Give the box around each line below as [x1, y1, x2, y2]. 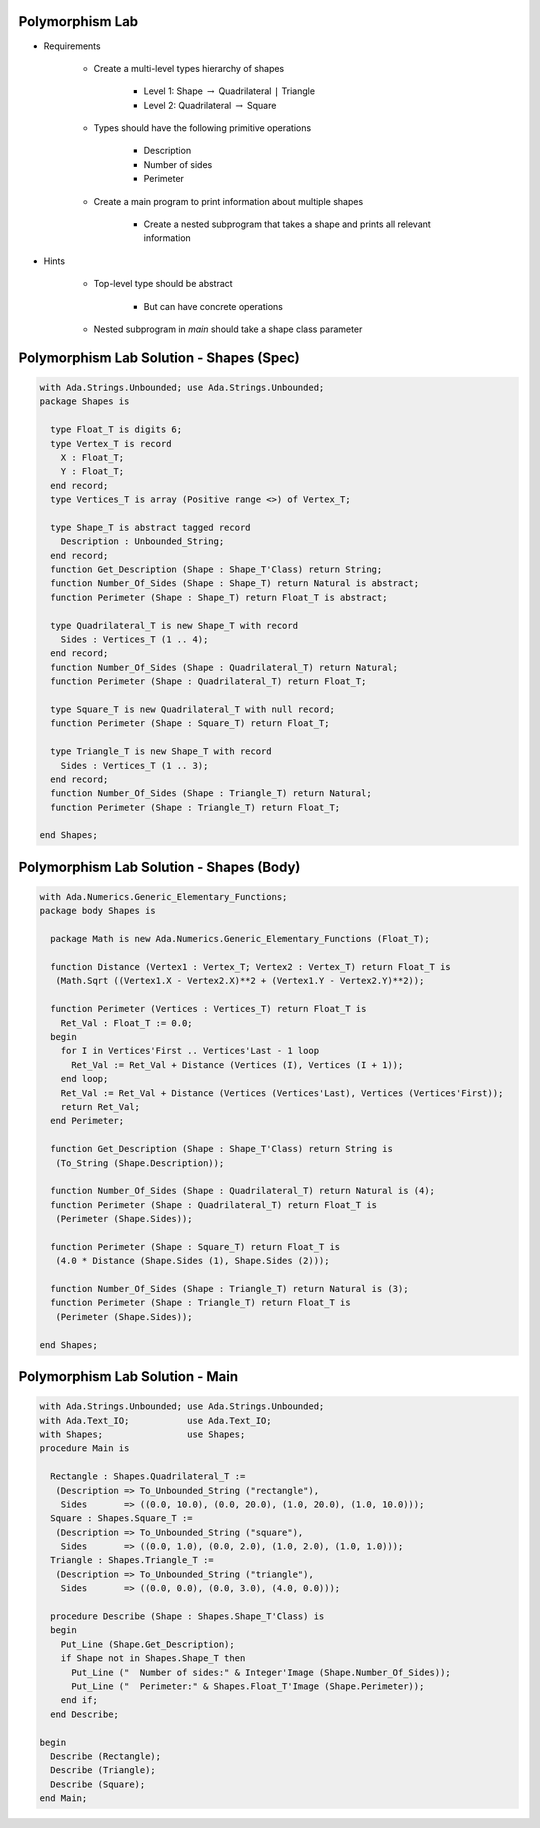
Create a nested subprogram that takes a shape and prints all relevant [143, 218, 432, 230]
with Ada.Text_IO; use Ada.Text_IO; [39, 1415, 272, 1426]
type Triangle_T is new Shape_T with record [50, 746, 272, 757]
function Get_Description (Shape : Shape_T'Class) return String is [50, 1143, 394, 1155]
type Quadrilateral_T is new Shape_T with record [50, 620, 299, 631]
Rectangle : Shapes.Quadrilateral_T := [50, 1471, 246, 1482]
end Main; [39, 1793, 88, 1804]
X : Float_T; [60, 451, 125, 463]
